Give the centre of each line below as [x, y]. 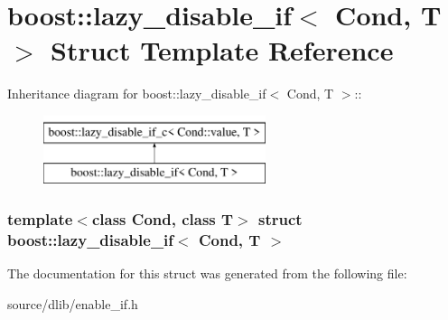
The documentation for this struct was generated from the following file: [207, 273]
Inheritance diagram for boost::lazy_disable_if [137, 94]
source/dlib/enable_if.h [73, 303]
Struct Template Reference [222, 50]
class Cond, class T [163, 219]
